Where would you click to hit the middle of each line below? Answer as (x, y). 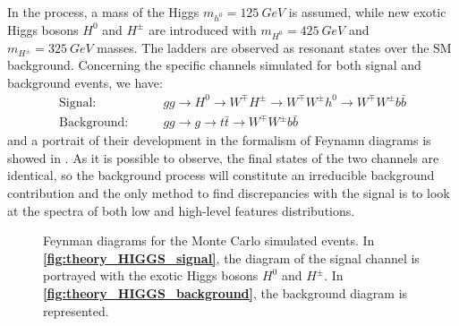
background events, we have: (85, 82)
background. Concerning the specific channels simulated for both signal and (214, 65)
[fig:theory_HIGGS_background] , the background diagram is (225, 292)
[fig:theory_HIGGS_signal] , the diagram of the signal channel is (231, 257)
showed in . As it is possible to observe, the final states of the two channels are (223, 157)
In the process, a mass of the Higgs (103, 12)
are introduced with (203, 29)
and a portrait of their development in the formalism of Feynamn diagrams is (219, 140)
